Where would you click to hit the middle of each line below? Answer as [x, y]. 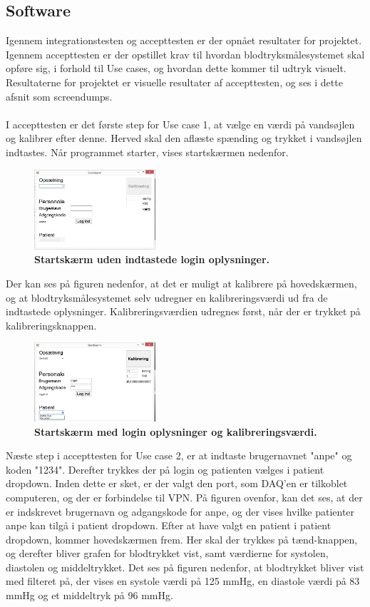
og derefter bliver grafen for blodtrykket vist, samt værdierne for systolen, [167, 553]
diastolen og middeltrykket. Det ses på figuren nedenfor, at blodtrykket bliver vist [185, 567]
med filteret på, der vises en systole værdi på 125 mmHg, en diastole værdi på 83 [183, 581]
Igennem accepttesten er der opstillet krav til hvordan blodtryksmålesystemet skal [185, 54]
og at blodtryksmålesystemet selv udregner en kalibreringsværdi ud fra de [167, 297]
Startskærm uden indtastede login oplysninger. [152, 259]
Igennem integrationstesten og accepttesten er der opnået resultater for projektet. [184, 40]
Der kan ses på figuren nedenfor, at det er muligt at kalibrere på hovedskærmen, [181, 284]
